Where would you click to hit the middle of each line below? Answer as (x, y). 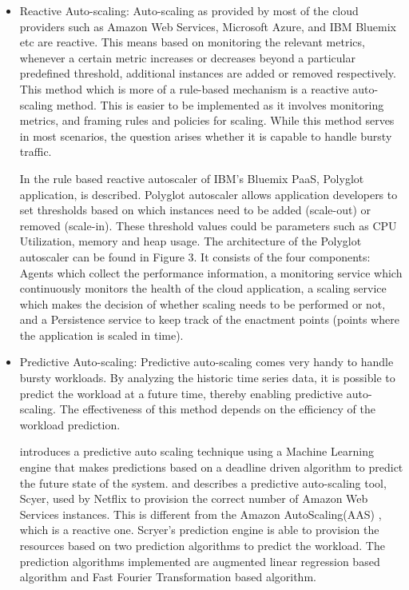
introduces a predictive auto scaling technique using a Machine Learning (197, 451)
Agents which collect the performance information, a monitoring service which (211, 272)
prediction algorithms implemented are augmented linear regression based (200, 561)
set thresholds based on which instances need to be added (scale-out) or (195, 210)
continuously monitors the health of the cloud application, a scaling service (203, 288)
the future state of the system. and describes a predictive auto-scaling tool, (203, 482)
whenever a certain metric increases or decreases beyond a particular (187, 57)
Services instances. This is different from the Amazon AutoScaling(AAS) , (201, 514)
